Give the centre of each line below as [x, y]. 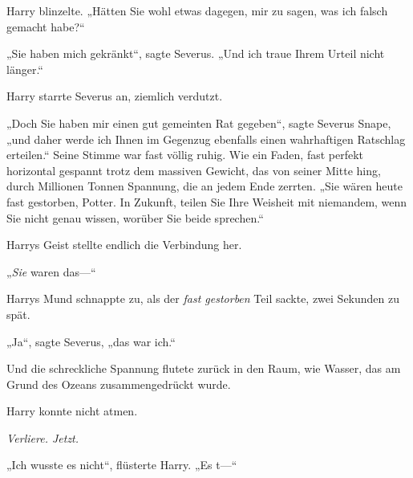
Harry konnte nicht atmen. [72, 411]
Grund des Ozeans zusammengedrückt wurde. [119, 384]
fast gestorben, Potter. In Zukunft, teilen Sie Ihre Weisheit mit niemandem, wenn [207, 201]
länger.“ [25, 69]
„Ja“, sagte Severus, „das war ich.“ [91, 341]
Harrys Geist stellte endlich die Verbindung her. [124, 245]
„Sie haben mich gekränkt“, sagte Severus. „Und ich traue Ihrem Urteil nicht [196, 53]
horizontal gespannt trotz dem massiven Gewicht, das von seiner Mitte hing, [194, 170]
